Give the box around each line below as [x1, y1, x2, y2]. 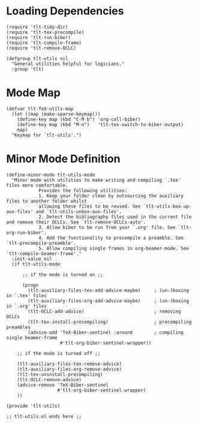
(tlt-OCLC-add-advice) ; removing [28, 308, 181, 315]
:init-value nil [11, 256, 52, 262]
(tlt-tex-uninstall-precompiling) [17, 371, 103, 378]
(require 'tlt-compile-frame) [6, 40, 82, 46]
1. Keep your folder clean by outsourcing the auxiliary [38, 193, 184, 199]
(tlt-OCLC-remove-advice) [17, 376, 82, 382]
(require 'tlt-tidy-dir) [6, 24, 68, 30]
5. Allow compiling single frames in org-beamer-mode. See [38, 245, 189, 252]
